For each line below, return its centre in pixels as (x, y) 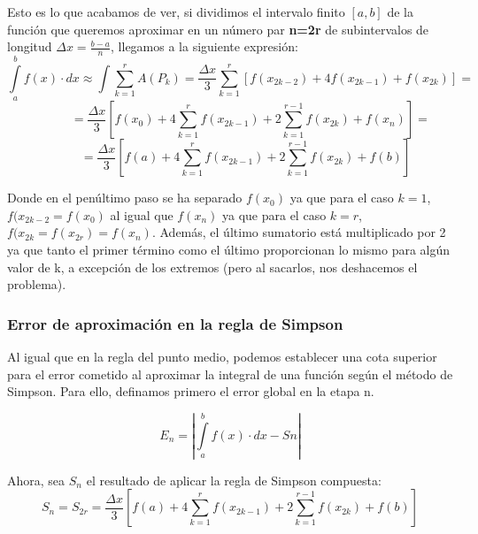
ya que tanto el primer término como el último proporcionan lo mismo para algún (229, 249)
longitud (30, 46)
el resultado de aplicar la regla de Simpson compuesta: (234, 480)
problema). (37, 284)
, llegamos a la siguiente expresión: (204, 46)
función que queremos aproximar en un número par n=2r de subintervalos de (218, 29)
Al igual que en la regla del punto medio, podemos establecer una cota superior (222, 356)
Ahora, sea (36, 480)
